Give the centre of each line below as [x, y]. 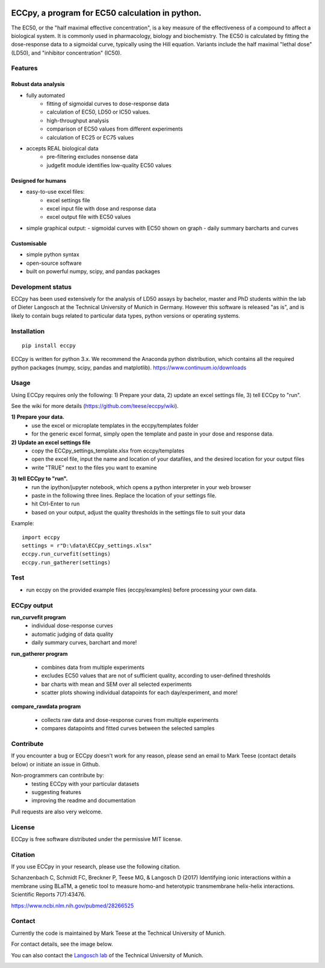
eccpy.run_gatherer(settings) [67, 562]
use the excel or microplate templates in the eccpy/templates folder [115, 425]
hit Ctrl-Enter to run [56, 504]
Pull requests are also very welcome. [57, 812]
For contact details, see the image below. [62, 944]
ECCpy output [32, 605]
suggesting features [56, 792]
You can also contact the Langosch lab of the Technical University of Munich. [107, 955]
